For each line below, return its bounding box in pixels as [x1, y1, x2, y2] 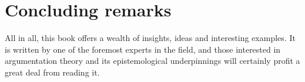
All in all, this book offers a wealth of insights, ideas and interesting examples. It [5, 32, 296, 44]
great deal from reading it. [5, 66, 100, 78]
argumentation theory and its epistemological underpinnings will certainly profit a [5, 54, 300, 67]
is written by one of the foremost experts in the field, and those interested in [5, 43, 281, 55]
